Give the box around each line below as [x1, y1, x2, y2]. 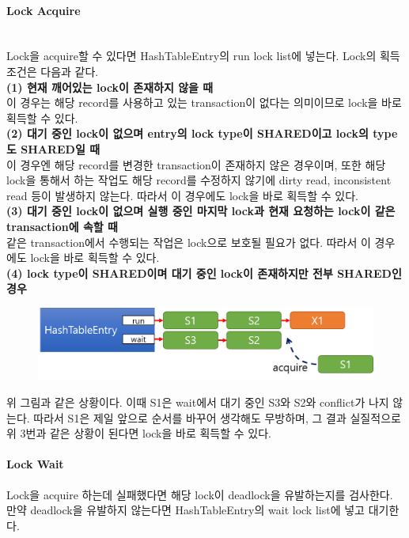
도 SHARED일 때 [6, 140, 100, 157]
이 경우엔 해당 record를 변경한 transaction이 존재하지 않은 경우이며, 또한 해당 [6, 156, 386, 172]
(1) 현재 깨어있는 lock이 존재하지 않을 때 [6, 78, 214, 95]
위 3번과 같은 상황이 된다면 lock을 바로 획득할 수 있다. [6, 425, 271, 441]
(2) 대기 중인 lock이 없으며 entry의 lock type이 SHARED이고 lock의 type [6, 125, 398, 142]
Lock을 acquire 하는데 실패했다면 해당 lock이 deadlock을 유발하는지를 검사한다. [6, 486, 393, 502]
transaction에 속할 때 [6, 218, 118, 234]
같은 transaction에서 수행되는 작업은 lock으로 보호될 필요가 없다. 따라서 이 [6, 233, 371, 250]
